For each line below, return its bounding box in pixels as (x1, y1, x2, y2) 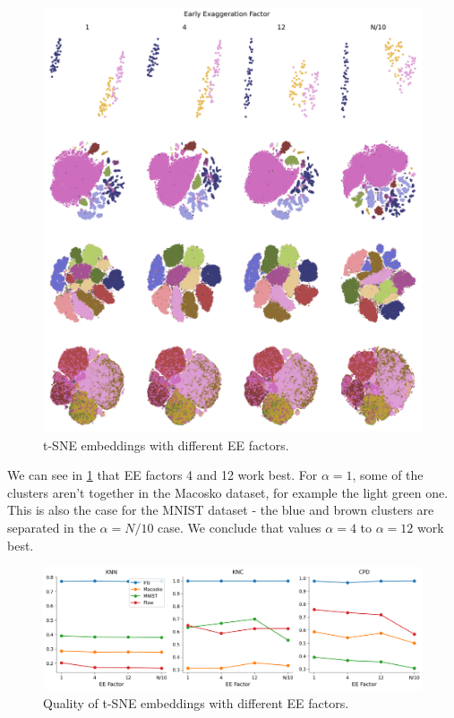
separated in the (7, 517, 96, 536)
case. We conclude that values (158, 517, 321, 536)
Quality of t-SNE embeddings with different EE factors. (43, 693, 349, 712)
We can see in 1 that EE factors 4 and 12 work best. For (7, 466, 318, 484)
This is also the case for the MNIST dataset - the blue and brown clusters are (7, 500, 434, 519)
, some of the (352, 466, 424, 484)
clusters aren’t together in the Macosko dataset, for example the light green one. (7, 483, 449, 501)
